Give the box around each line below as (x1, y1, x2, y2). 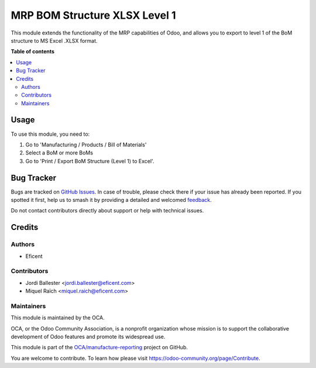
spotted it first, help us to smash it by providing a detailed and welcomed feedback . (11, 197, 212, 204)
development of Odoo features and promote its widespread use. (11, 333, 166, 341)
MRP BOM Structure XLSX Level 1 (11, 9, 176, 22)
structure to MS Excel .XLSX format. (11, 37, 98, 44)
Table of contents (11, 48, 55, 55)
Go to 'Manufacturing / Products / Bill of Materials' (25, 141, 147, 148)
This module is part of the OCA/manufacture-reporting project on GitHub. (11, 344, 188, 351)
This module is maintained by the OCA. (11, 314, 105, 321)
